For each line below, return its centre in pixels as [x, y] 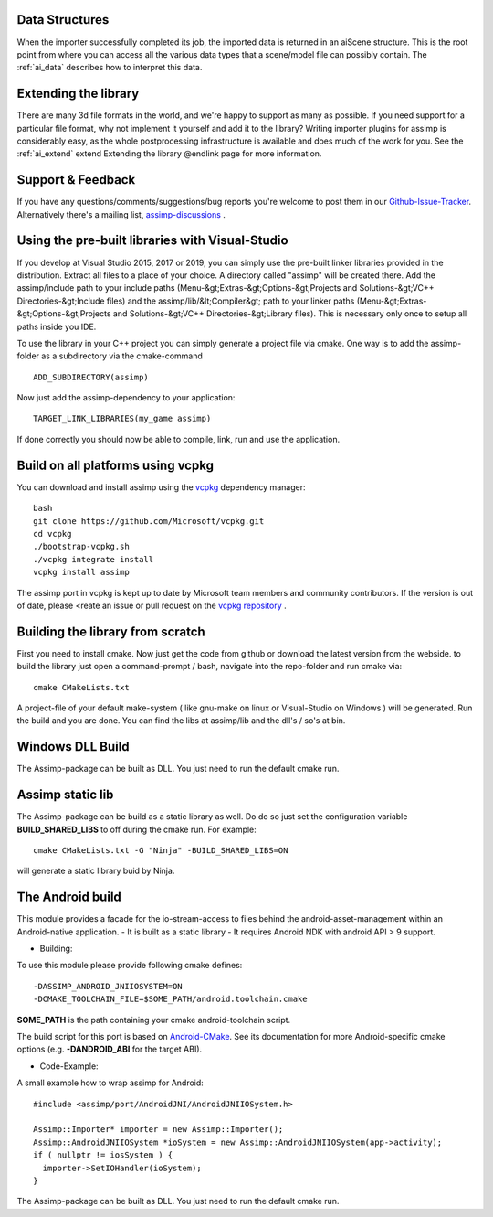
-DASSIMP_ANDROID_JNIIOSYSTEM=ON [108, 986]
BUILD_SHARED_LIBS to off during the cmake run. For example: [137, 829]
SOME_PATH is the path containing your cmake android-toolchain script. [154, 1020]
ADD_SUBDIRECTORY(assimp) [91, 377]
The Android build [69, 897]
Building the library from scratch [111, 631]
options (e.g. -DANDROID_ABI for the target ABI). [110, 1049]
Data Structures [63, 20]
